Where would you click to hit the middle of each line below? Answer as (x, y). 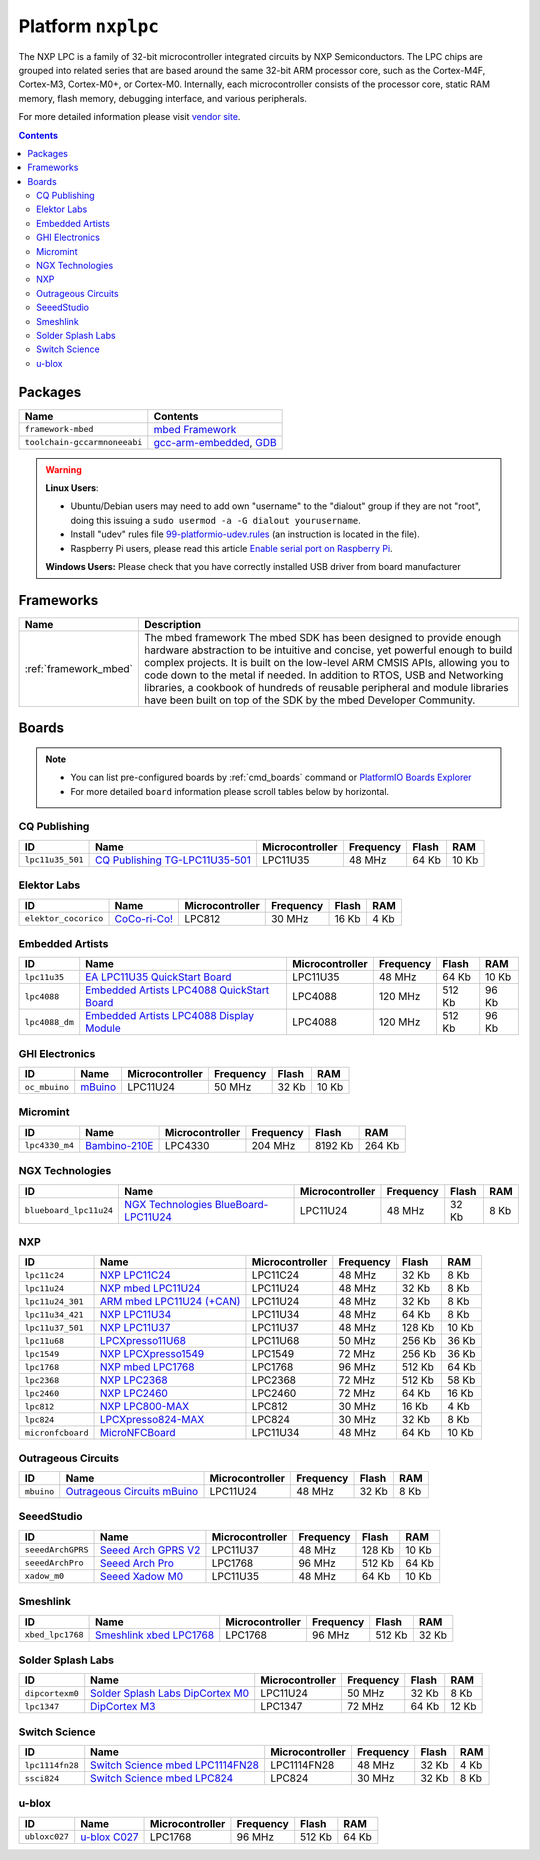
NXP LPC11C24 (135, 1275)
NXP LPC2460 (134, 1393)
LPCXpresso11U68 (143, 1341)
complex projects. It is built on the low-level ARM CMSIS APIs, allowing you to (326, 662)
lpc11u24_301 (54, 1301)
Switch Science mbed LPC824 (162, 1778)
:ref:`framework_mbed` (79, 668)
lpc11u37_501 (54, 1327)
